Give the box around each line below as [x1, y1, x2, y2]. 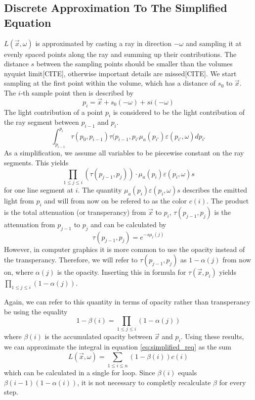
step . [4, 387, 18, 397]
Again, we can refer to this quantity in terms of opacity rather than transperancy [4, 296, 251, 306]
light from [4, 195, 34, 205]
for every [219, 377, 246, 387]
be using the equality [4, 306, 68, 316]
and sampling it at [185, 38, 242, 48]
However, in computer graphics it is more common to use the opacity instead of [4, 244, 245, 254]
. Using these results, [180, 331, 244, 342]
